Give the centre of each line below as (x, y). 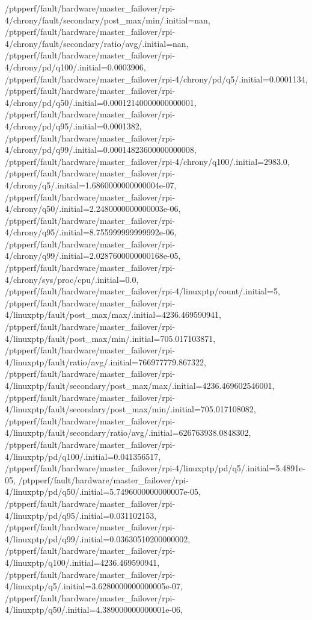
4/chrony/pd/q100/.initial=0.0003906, (75, 67)
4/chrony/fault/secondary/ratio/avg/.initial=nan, (97, 43)
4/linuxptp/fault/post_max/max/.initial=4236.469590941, (113, 315)
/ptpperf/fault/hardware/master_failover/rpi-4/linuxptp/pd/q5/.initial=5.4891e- (155, 468)
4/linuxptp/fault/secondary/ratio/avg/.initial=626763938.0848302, (128, 432)
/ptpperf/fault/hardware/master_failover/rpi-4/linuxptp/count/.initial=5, (142, 291)
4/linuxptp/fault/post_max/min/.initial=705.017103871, (110, 338)
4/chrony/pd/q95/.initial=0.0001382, (73, 126)
